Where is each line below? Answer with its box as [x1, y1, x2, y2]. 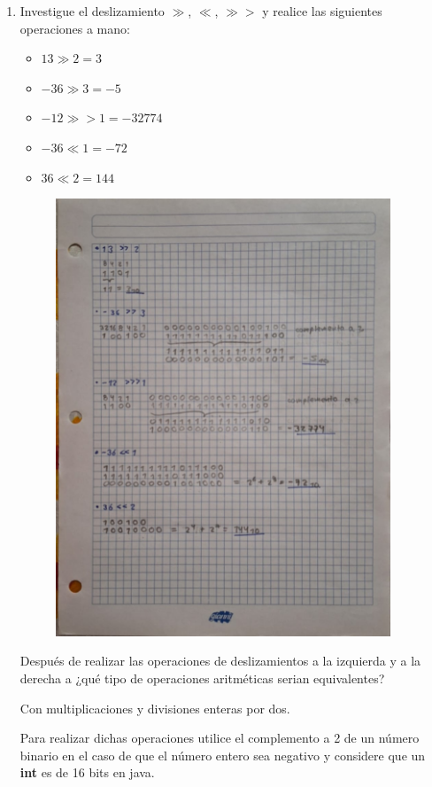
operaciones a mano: [19, 19, 130, 37]
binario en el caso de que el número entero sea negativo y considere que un [19, 745, 426, 764]
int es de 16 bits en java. [19, 763, 155, 782]
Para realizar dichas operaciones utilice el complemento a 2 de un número [19, 729, 420, 747]
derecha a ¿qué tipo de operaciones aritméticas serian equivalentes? [19, 668, 385, 687]
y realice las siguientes [262, 2, 382, 19]
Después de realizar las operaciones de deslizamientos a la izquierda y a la [19, 651, 421, 670]
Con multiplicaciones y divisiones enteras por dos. [19, 698, 290, 717]
